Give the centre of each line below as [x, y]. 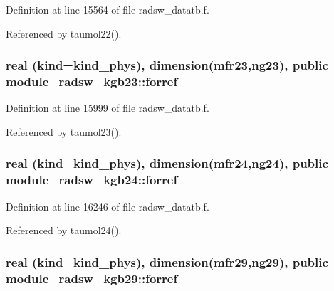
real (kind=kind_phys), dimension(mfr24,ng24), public [167, 163]
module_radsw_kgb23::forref [92, 81]
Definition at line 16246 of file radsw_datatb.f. [108, 206]
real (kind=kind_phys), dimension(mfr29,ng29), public [167, 261]
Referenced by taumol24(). [64, 230]
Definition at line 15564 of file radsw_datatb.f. [108, 9]
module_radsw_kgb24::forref [92, 180]
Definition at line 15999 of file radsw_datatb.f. [108, 108]
